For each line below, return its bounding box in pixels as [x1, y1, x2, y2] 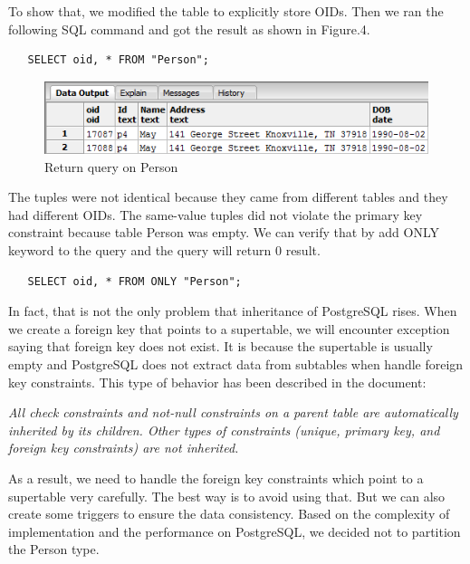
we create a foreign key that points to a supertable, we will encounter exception [8, 319, 450, 338]
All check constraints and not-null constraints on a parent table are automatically [8, 403, 458, 422]
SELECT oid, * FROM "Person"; [27, 53, 209, 67]
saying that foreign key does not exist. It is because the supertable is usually [8, 337, 433, 356]
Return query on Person [44, 157, 178, 176]
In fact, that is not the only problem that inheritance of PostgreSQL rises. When [8, 301, 457, 320]
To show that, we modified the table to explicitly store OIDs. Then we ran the [8, 2, 444, 20]
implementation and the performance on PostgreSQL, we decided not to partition [8, 521, 461, 540]
